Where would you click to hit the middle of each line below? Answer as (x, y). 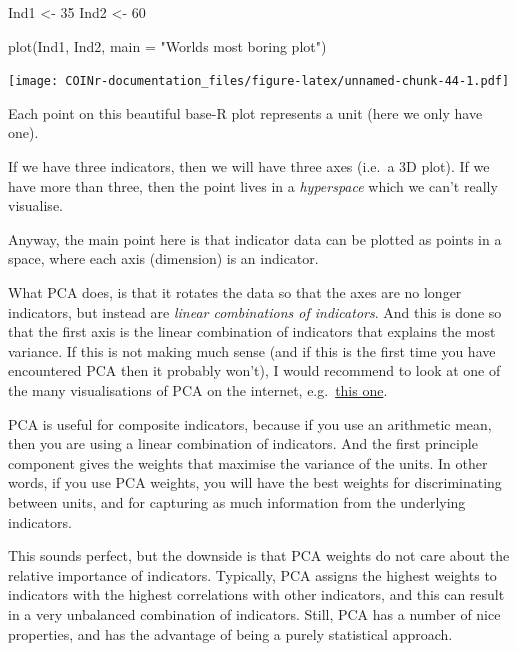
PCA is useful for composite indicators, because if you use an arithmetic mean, (250, 423)
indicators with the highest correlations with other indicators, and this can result (256, 594)
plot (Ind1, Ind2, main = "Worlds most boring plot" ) (167, 45)
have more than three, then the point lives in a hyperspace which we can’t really (253, 185)
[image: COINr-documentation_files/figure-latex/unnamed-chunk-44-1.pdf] (259, 81)
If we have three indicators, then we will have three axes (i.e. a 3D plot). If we (249, 166)
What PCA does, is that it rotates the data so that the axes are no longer (235, 292)
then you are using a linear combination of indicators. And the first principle (243, 443)
